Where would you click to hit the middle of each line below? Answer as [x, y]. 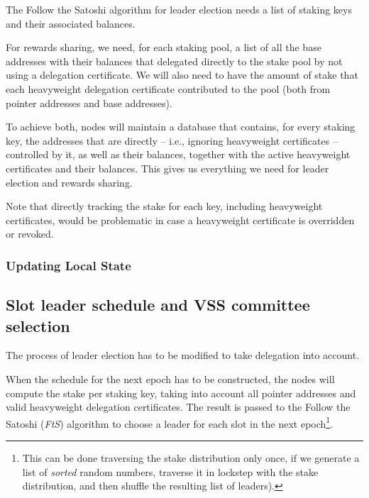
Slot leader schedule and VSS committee [158, 305]
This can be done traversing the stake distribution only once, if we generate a [191, 457]
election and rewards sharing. [69, 182]
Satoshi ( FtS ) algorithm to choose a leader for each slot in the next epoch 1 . [170, 422]
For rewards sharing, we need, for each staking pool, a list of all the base [164, 47]
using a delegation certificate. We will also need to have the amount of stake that [182, 75]
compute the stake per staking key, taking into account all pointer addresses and [181, 393]
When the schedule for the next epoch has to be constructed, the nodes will [170, 378]
